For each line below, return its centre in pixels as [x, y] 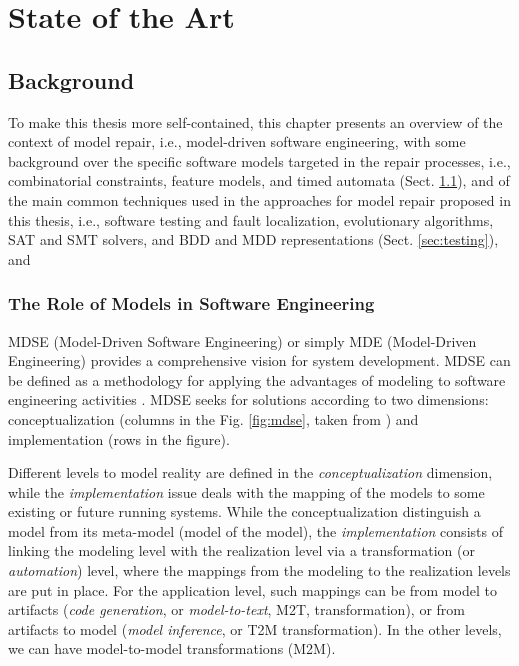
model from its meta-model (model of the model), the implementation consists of [255, 530]
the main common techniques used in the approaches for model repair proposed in [259, 199]
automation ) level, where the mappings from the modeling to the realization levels [259, 570]
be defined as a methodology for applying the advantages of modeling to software [257, 379]
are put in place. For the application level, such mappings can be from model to [252, 589]
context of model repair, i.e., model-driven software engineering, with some [237, 141]
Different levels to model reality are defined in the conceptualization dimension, [250, 472]
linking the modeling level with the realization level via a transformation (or [241, 550]
